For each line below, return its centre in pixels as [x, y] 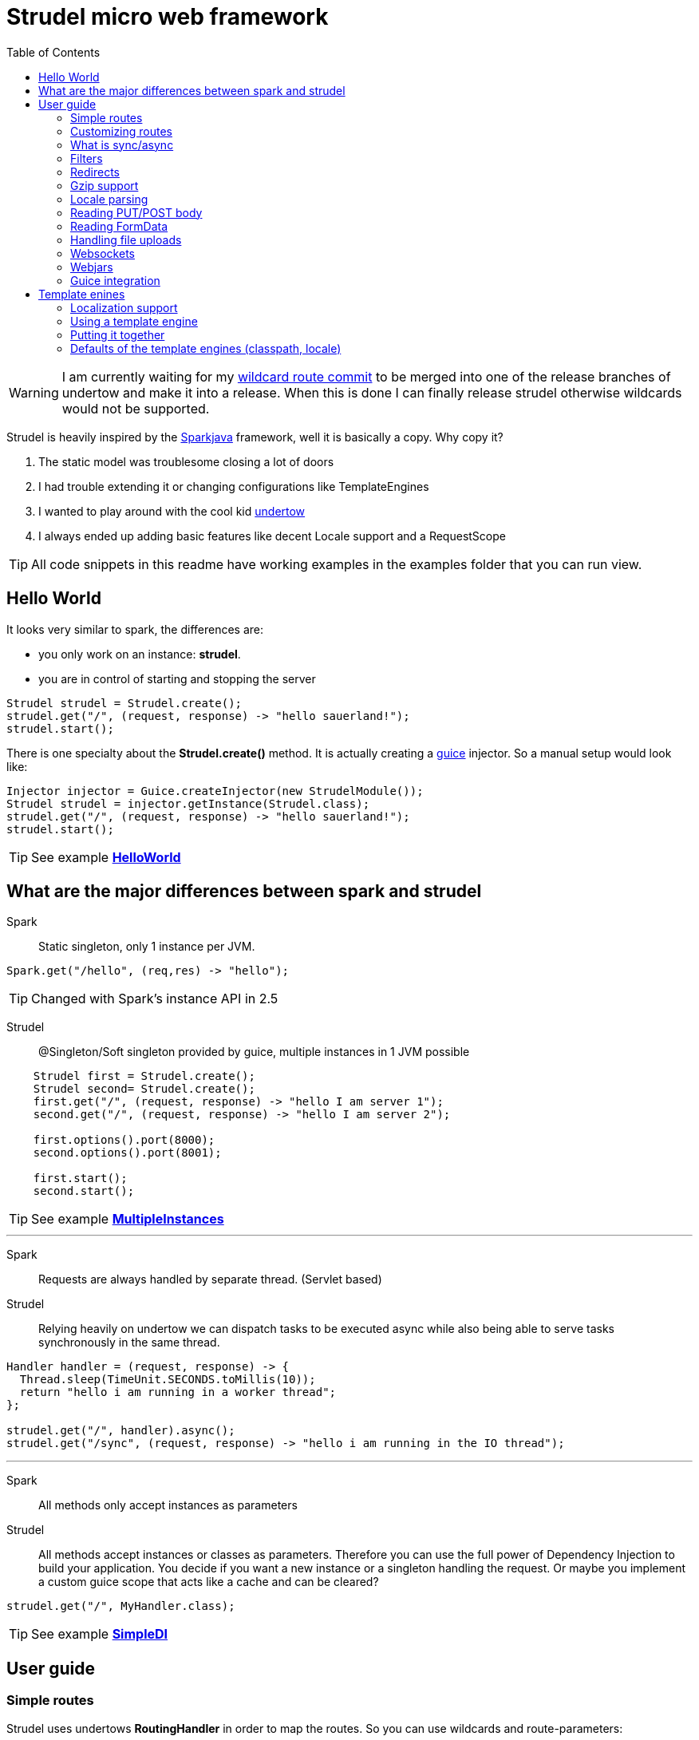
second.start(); [84, 1191]
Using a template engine [134, 321]
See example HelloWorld [106, 857]
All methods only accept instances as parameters [168, 1505]
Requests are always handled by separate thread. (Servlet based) [210, 1279]
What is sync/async [122, 144]
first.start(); [80, 1178]
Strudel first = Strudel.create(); [144, 1076]
